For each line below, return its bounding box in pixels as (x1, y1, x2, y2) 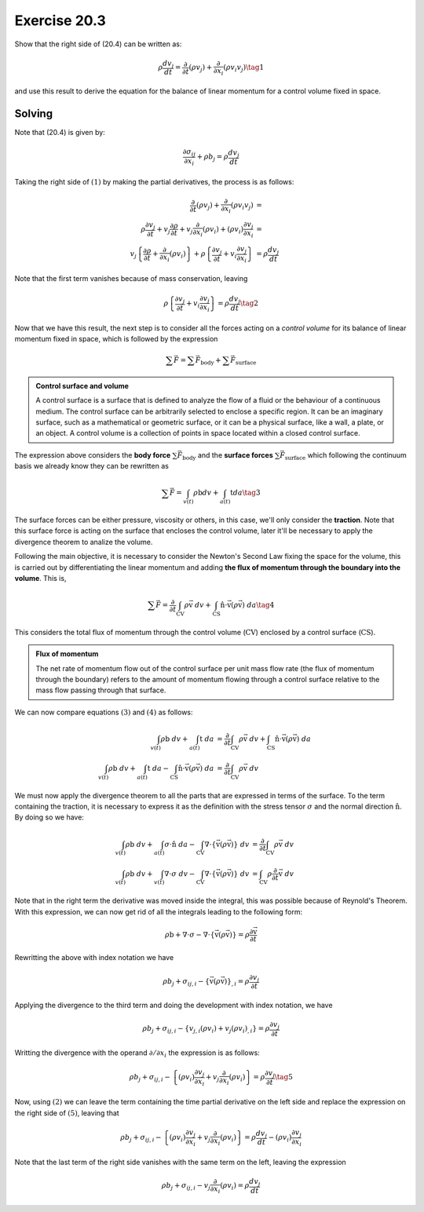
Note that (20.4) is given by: (14, 128, 105, 137)
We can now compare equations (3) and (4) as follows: (14, 707, 193, 717)
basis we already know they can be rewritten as (14, 462, 169, 471)
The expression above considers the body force (14, 450, 171, 459)
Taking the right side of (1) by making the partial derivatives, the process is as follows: (14, 177, 294, 186)
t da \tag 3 (230, 488, 261, 498)
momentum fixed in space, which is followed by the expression (14, 334, 218, 344)
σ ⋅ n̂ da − (164, 840, 196, 849)
